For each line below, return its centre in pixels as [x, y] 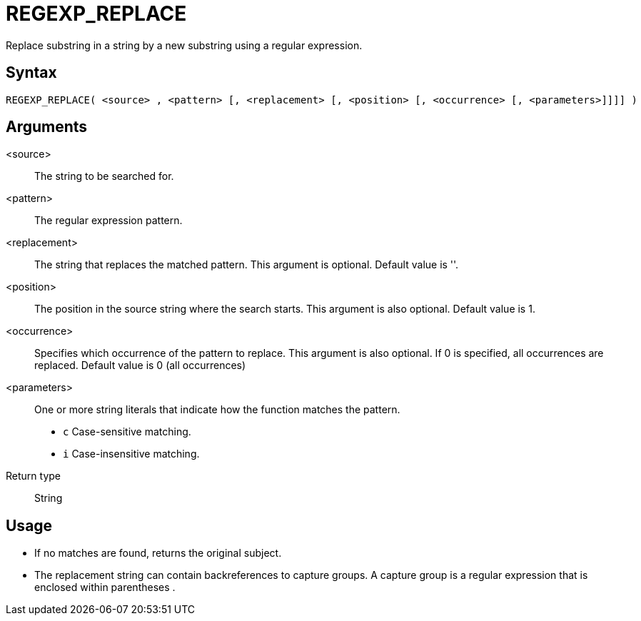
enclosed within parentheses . [105, 587]
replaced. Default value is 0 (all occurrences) [140, 365]
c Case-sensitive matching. [127, 432]
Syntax [31, 73]
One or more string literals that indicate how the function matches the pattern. [217, 410]
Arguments [47, 127]
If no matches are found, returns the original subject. [158, 553]
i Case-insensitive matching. [131, 454]
